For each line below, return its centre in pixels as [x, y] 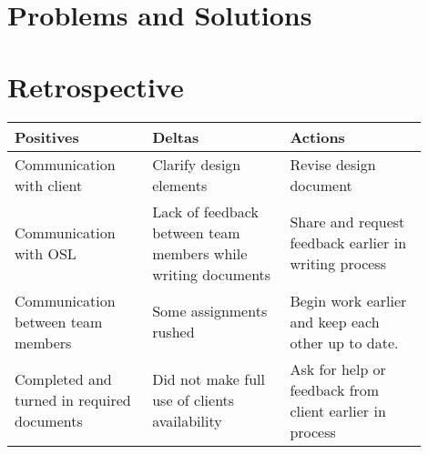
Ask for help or [338, 368]
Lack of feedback [205, 211]
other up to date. [344, 342]
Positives [47, 136]
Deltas [176, 136]
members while [200, 253]
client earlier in [338, 410]
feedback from [335, 389]
